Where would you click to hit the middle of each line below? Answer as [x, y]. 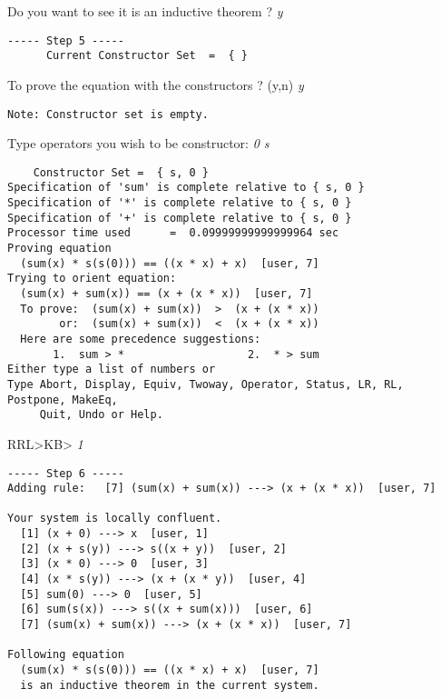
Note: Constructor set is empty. [108, 114]
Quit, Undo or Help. [101, 415]
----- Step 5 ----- [66, 40]
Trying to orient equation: [92, 279]
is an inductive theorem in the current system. [170, 685]
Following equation [66, 655]
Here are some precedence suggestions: [141, 339]
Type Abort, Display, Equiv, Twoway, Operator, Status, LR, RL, [206, 384]
